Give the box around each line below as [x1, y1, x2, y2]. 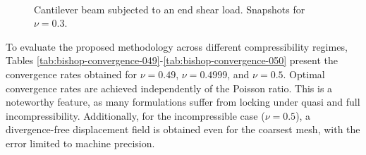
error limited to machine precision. [6, 135, 155, 150]
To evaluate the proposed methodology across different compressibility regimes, [6, 39, 348, 54]
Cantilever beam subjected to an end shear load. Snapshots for [34, 1, 305, 16]
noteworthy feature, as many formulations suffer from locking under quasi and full [6, 94, 360, 109]
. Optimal [283, 66, 325, 81]
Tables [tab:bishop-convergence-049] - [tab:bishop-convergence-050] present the [6, 53, 338, 68]
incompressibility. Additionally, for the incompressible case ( [6, 108, 265, 123]
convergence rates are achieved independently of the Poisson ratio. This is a [6, 80, 333, 95]
